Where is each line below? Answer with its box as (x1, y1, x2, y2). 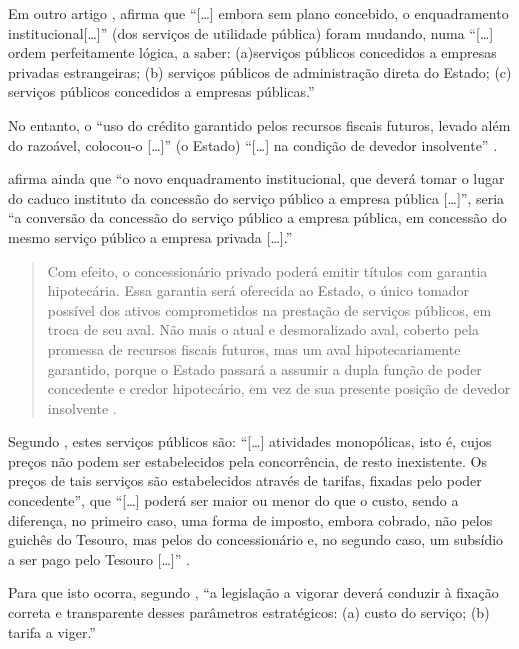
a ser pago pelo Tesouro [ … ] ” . (8, 548, 190, 569)
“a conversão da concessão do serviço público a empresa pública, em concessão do (8, 207, 507, 228)
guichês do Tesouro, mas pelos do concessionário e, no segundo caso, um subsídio (8, 529, 504, 550)
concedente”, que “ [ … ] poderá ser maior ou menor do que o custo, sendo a (8, 490, 459, 511)
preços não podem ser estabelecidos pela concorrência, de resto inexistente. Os (8, 450, 488, 471)
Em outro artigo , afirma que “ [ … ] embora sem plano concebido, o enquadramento (8, 3, 509, 23)
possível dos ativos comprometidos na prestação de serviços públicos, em (47, 299, 492, 320)
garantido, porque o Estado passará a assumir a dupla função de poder (47, 358, 482, 379)
